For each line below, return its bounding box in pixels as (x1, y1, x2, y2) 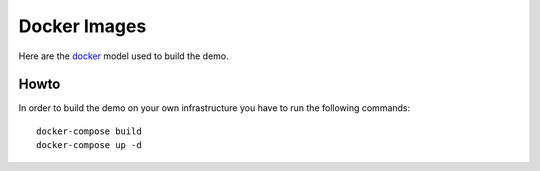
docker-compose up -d (36, 140, 142, 151)
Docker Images (18, 15, 147, 37)
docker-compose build (36, 125, 142, 137)
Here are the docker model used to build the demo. (18, 50, 229, 62)
